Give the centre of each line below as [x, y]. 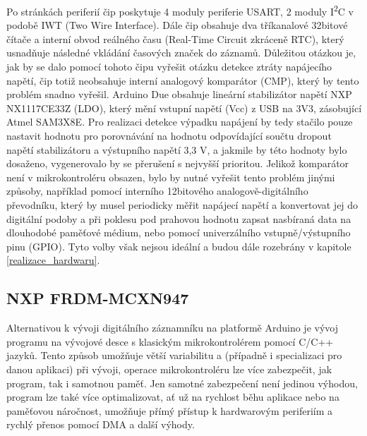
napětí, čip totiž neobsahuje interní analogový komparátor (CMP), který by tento [183, 80]
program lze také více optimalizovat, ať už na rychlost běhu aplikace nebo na [173, 397]
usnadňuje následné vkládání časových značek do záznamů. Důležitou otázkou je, [181, 53]
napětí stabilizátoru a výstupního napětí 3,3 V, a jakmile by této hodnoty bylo [177, 149]
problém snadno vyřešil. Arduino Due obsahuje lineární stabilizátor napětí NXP [179, 94]
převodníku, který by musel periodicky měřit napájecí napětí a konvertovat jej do [182, 204]
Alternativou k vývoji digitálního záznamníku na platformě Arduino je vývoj [172, 328]
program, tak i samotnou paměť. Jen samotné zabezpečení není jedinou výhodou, [182, 383]
